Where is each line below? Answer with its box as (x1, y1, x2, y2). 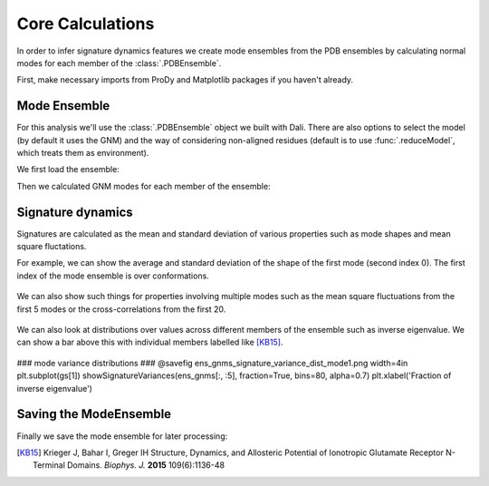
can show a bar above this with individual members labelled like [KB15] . (16, 336, 283, 348)
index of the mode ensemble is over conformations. (16, 270, 210, 281)
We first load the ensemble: (16, 164, 120, 175)
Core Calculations (16, 14, 155, 34)
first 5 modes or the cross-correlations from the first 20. (16, 304, 226, 315)
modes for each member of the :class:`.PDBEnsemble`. (16, 57, 222, 68)
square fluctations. (16, 241, 87, 252)
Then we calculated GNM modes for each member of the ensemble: (16, 180, 271, 191)
